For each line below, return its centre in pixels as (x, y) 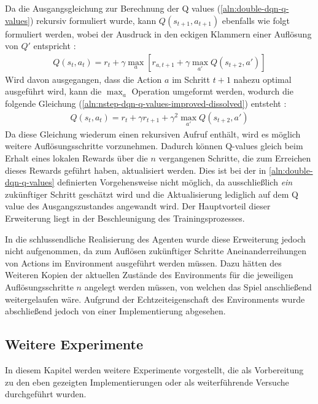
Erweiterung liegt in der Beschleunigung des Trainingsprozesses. (125, 218)
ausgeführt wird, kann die (53, 91)
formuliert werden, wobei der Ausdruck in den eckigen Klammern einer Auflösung (158, 33)
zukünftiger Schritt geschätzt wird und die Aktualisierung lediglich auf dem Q (152, 194)
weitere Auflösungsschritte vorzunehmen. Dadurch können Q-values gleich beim (154, 146)
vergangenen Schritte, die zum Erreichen (235, 158)
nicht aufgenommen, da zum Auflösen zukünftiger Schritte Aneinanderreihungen (156, 251)
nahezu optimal (262, 79)
